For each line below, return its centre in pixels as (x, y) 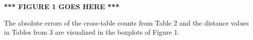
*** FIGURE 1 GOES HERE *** (62, 6)
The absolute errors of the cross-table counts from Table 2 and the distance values (126, 22)
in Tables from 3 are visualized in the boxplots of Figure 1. (92, 32)
